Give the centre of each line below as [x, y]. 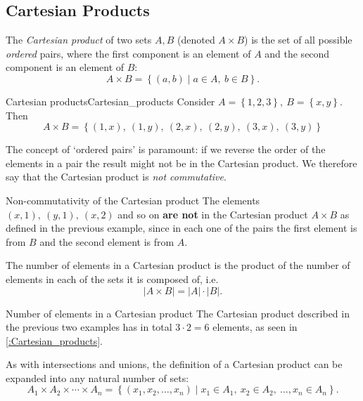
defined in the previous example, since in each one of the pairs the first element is [181, 228]
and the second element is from [107, 241]
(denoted [196, 40]
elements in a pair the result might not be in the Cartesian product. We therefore [181, 163]
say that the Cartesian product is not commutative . [116, 177]
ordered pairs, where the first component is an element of [128, 53]
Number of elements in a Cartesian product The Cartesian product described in [178, 313]
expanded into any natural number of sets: [97, 377]
